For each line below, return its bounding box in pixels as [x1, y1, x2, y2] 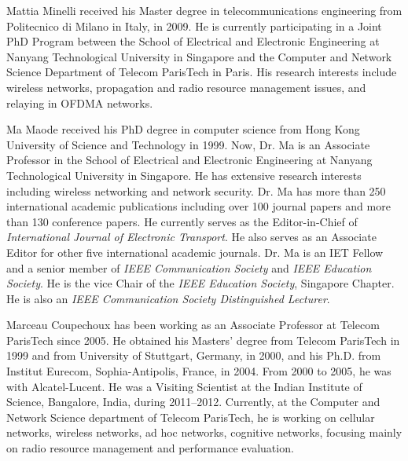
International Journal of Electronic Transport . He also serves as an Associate [6, 229, 377, 245]
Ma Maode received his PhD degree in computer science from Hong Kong [6, 121, 360, 137]
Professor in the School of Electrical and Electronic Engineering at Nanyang [6, 152, 373, 168]
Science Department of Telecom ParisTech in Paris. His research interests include [6, 64, 397, 80]
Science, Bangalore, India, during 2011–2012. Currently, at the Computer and [6, 393, 380, 410]
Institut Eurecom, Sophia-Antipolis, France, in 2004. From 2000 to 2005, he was [6, 363, 391, 379]
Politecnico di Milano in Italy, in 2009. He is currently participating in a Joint [6, 17, 382, 34]
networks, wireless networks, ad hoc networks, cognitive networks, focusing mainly [6, 424, 402, 441]
